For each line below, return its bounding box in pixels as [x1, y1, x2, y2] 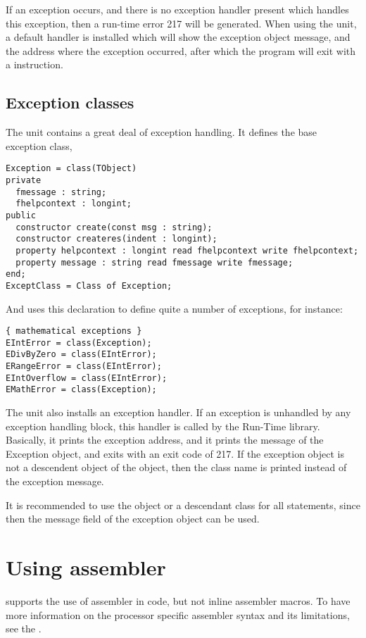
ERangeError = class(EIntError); [6, 361, 162, 372]
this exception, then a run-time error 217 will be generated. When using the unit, [6, 15, 357, 30]
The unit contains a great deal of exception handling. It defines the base [6, 125, 317, 139]
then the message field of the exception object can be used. [6, 511, 260, 526]
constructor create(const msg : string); [15, 222, 213, 232]
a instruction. [6, 57, 63, 72]
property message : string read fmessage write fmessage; [15, 257, 294, 268]
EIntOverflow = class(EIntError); [6, 373, 168, 383]
